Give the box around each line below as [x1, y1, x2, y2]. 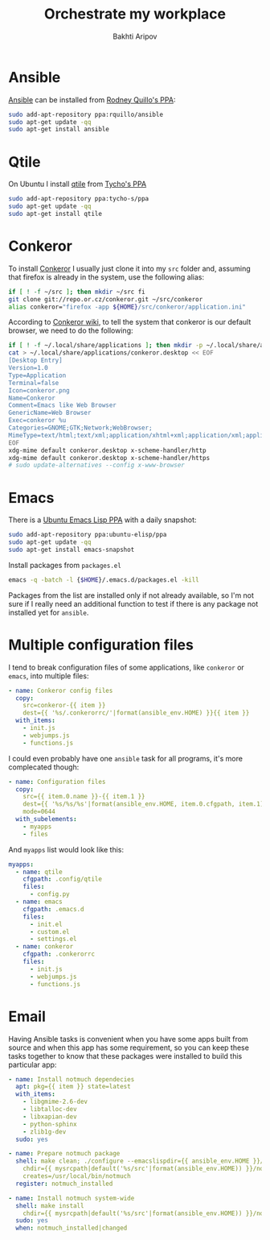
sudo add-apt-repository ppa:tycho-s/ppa [8, 195, 149, 203]
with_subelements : [15, 815, 78, 823]
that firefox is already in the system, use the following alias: [8, 272, 205, 282]
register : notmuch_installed [15, 1180, 113, 1188]
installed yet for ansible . [8, 608, 89, 617]
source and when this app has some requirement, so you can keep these [8, 1043, 249, 1052]
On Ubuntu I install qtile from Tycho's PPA [8, 179, 147, 189]
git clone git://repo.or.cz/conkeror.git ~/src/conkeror [8, 295, 203, 303]
